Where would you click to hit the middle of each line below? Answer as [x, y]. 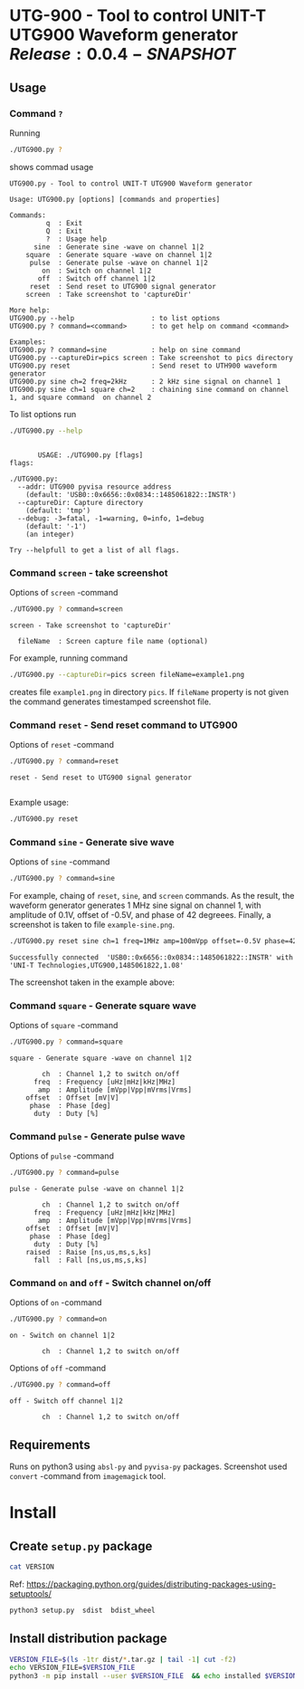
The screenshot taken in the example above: [92, 982]
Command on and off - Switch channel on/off [110, 1283]
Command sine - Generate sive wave [92, 842]
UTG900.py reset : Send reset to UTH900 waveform [143, 366]
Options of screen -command [64, 592]
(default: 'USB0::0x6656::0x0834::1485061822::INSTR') [131, 494]
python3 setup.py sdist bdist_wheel [82, 1610]
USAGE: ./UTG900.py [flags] [90, 455]
